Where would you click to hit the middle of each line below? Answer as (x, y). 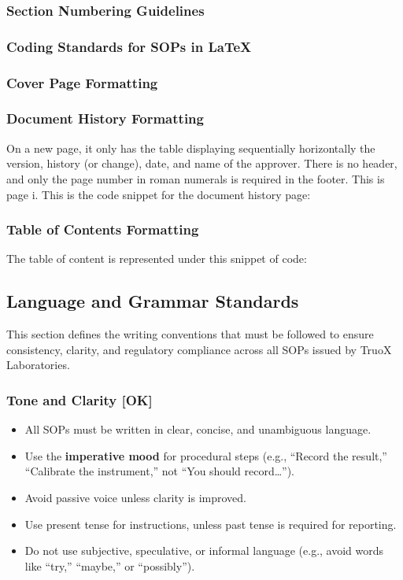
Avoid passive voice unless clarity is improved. (136, 497)
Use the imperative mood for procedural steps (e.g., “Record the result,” (206, 455)
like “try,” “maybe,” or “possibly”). (110, 565)
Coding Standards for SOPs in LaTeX (129, 46)
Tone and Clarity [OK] (79, 399)
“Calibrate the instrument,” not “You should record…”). (160, 471)
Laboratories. (38, 365)
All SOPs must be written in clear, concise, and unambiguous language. (198, 429)
